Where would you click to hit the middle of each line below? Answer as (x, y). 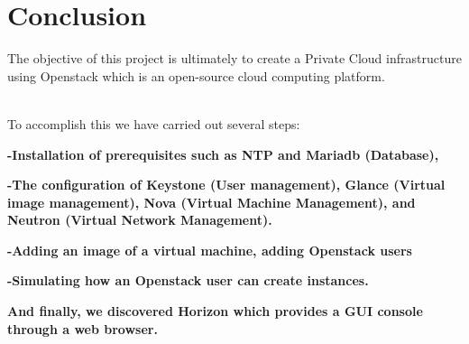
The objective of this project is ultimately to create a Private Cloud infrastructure (234, 58)
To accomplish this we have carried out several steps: (154, 123)
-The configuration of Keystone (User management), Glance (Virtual (226, 185)
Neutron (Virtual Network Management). (140, 220)
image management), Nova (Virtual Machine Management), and (212, 202)
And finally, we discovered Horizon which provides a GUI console (215, 311)
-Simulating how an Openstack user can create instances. (188, 280)
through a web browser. (83, 328)
